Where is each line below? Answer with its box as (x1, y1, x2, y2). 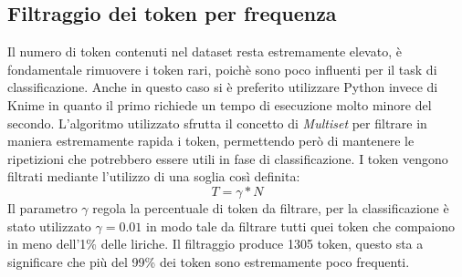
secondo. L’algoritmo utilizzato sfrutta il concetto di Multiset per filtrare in (7, 113, 427, 132)
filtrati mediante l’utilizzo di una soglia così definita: (7, 167, 300, 186)
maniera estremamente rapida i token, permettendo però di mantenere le (7, 131, 415, 150)
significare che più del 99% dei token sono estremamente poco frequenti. (7, 251, 410, 271)
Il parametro (7, 198, 78, 217)
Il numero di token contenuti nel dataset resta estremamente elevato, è (7, 42, 402, 61)
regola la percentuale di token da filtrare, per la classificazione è (92, 198, 449, 217)
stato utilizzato (7, 216, 91, 235)
